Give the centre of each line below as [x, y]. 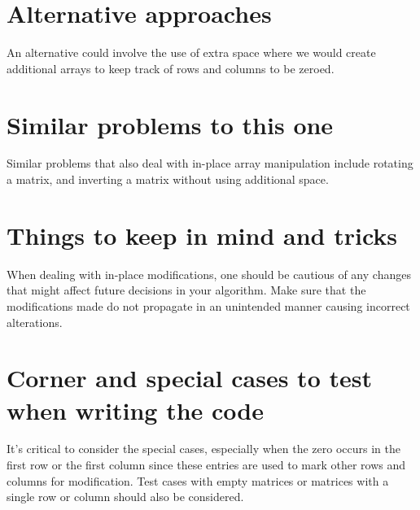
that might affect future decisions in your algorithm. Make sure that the [186, 290]
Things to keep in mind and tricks [202, 235]
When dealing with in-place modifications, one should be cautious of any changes [209, 274]
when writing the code [136, 410]
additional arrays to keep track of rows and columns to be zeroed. [171, 68]
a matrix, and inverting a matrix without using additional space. [168, 179]
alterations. [35, 322]
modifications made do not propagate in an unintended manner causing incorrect [208, 305]
